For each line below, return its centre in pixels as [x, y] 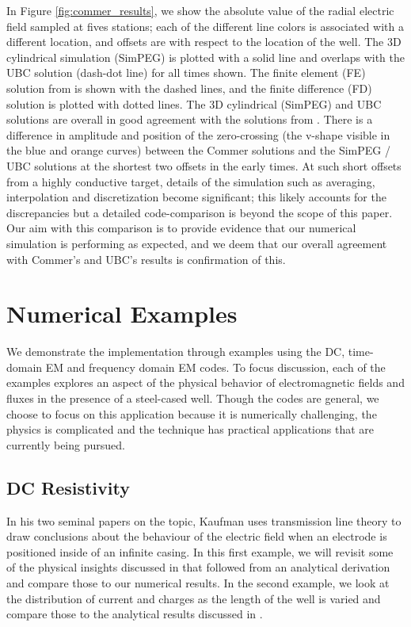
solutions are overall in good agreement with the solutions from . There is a [190, 119]
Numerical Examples [122, 313]
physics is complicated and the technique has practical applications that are [190, 429]
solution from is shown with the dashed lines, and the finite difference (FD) [189, 88]
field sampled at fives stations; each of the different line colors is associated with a [205, 26]
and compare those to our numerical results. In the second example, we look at [198, 582]
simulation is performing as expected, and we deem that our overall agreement [197, 243]
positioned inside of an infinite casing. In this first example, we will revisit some [200, 551]
